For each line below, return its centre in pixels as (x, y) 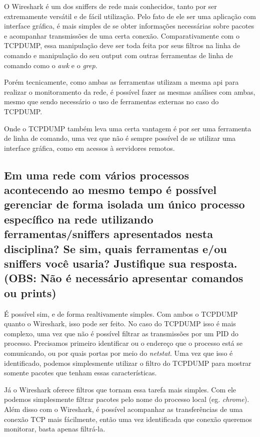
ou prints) (30, 292)
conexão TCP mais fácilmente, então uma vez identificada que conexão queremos (128, 419)
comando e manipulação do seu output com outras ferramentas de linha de (118, 55)
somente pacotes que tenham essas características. (80, 373)
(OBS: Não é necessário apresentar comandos (124, 278)
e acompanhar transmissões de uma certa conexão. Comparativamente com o (122, 35)
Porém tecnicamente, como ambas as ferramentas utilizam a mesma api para (121, 82)
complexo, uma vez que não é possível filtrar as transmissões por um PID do (121, 333)
